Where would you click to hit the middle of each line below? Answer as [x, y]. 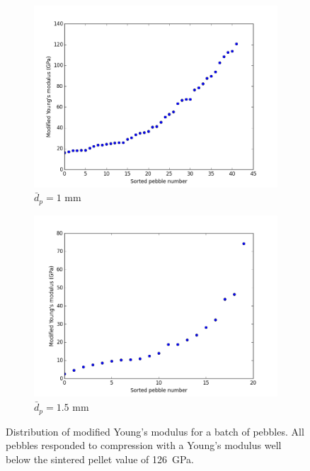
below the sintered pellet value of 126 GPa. [100, 459]
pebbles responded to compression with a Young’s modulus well [144, 445]
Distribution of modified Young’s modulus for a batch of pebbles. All [155, 431]
